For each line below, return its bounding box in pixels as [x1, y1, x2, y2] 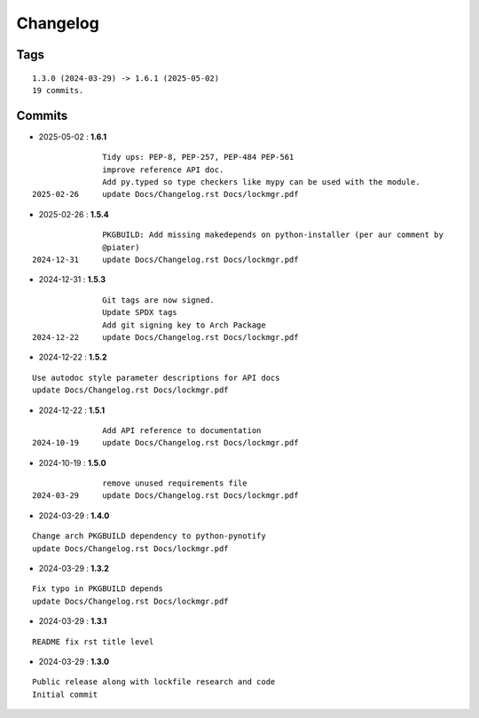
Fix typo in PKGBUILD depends [32, 584, 164, 594]
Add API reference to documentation [102, 425, 262, 435]
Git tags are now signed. [102, 295, 215, 305]
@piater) [102, 242, 140, 252]
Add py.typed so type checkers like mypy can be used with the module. [102, 178, 420, 187]
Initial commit [32, 689, 98, 699]
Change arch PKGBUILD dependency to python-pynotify [32, 531, 266, 541]
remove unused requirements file [102, 478, 247, 488]
